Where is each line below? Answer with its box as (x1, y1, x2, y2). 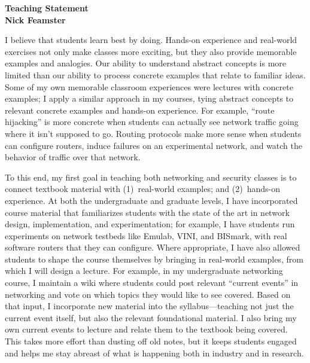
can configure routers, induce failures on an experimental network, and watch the (5, 139, 303, 151)
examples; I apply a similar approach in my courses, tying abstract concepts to (5, 92, 294, 105)
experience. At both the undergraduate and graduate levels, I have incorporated (5, 194, 298, 206)
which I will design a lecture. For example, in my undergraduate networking (5, 264, 283, 277)
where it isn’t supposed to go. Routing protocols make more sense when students (5, 127, 302, 139)
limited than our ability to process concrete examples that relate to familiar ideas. (5, 68, 306, 81)
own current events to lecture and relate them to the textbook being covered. (5, 323, 288, 335)
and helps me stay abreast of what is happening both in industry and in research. (5, 346, 304, 359)
